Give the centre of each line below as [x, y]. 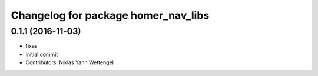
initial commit [42, 54]
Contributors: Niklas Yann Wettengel [70, 62]
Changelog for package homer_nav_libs [110, 15]
